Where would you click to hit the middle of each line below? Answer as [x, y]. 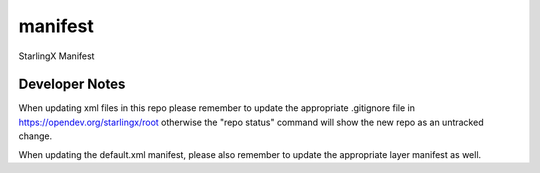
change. [35, 136]
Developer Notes [72, 84]
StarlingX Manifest [56, 56]
